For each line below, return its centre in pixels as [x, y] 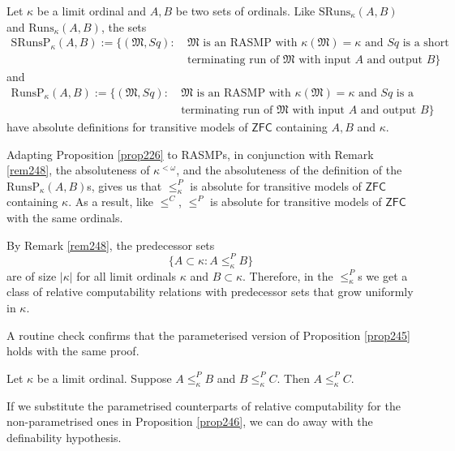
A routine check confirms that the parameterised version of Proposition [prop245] [208, 335]
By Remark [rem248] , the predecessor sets [111, 245]
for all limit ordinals [127, 275]
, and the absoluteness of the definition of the [289, 170]
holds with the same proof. [73, 351]
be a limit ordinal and [92, 11]
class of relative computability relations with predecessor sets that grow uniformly [210, 292]
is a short [426, 43]
